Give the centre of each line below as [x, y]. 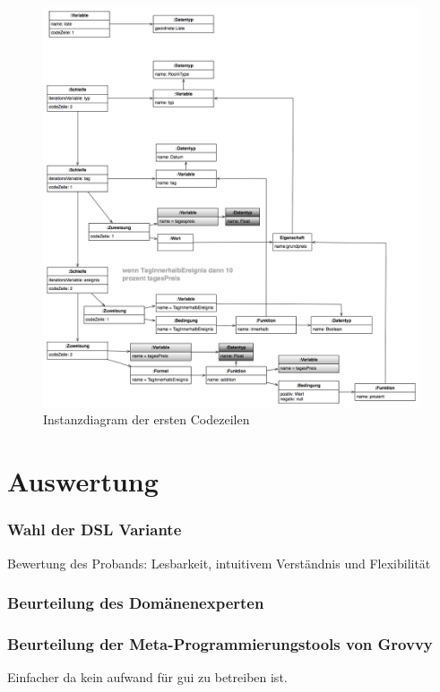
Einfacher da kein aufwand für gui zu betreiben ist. [147, 677]
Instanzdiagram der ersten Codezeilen [147, 419]
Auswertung [83, 481]
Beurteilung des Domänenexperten [136, 603]
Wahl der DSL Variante [95, 530]
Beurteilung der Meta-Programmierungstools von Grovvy [220, 643]
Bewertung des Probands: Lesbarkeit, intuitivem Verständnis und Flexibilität [219, 563]
